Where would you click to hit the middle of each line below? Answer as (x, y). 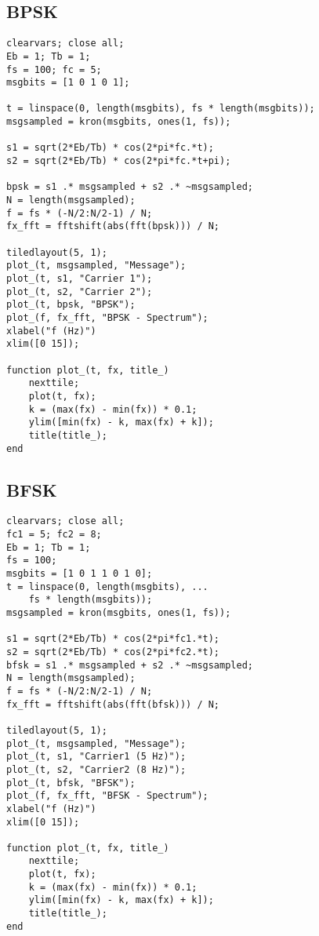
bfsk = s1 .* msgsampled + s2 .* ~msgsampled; (130, 665)
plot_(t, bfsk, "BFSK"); (71, 783)
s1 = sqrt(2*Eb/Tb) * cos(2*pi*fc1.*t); (113, 639)
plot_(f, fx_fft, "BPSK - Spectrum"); (107, 317)
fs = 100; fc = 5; (54, 69)
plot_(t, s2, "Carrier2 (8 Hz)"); (96, 769)
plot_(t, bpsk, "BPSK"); (71, 305)
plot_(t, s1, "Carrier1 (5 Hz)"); (96, 757)
